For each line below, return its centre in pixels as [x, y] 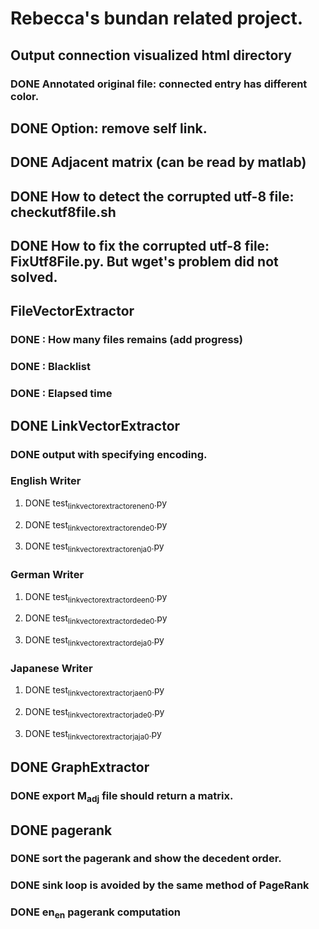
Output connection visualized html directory [151, 55]
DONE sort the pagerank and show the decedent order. [146, 859]
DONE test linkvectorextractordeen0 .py [96, 597]
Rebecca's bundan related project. [157, 18]
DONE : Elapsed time [61, 394]
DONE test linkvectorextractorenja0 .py [94, 547]
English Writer [46, 481]
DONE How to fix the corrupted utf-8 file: [140, 246]
